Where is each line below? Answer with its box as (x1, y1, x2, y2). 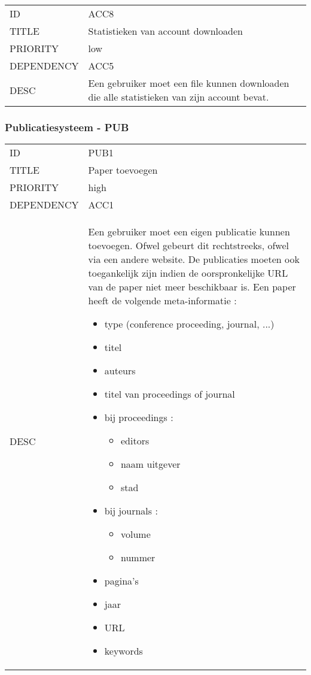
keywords (104, 644, 143, 658)
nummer (120, 550, 155, 565)
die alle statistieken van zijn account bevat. (88, 90, 269, 104)
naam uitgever (120, 457, 181, 471)
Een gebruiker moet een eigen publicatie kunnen (88, 225, 290, 239)
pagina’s (104, 574, 139, 588)
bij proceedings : (104, 410, 173, 425)
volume (120, 527, 151, 541)
